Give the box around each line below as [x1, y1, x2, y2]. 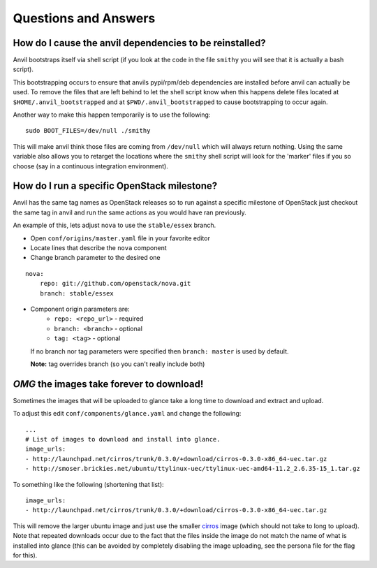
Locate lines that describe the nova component [30, 244, 167, 252]
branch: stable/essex [39, 289, 114, 297]
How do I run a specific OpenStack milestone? [13, 180, 218, 192]
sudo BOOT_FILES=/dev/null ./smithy [25, 126, 151, 135]
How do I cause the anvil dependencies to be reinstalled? [13, 37, 266, 49]
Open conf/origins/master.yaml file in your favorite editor [30, 234, 211, 242]
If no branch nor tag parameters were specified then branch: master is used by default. [30, 347, 289, 356]
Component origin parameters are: [30, 305, 130, 313]
